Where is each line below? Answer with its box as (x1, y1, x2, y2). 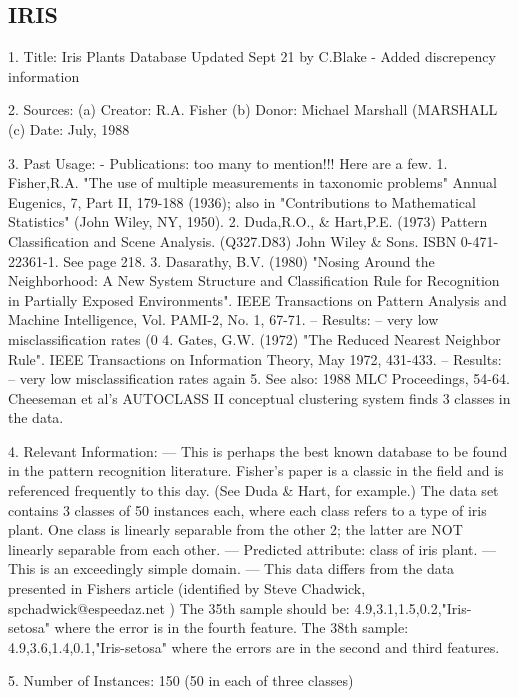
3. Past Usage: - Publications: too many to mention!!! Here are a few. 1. (8, 152, 448, 173)
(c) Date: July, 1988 (8, 118, 130, 139)
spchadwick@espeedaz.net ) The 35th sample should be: (8, 597, 350, 618)
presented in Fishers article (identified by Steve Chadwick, (8, 578, 366, 599)
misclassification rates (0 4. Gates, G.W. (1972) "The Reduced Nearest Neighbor (8, 328, 501, 349)
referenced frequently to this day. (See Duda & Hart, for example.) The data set (8, 480, 499, 501)
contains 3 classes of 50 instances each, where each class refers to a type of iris (8, 499, 487, 520)
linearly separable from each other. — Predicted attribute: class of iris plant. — (8, 538, 497, 559)
